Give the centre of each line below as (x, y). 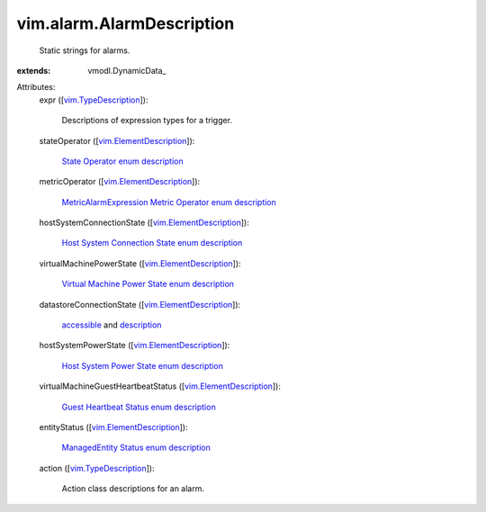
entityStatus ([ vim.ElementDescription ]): (113, 427)
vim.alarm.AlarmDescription (126, 23)
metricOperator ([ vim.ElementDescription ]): (120, 182)
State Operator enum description (122, 161)
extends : (34, 70)
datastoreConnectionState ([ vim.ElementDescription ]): (140, 304)
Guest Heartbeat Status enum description (139, 407)
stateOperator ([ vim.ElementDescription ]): (117, 140)
